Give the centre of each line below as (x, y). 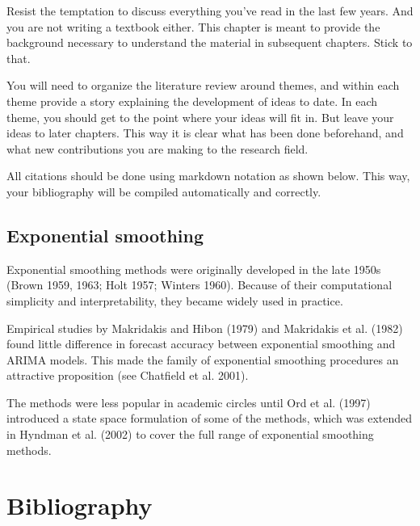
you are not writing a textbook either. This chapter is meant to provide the (193, 26)
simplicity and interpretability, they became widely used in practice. (175, 300)
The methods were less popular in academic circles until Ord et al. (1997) (189, 402)
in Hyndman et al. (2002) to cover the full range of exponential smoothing (190, 434)
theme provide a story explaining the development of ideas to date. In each (192, 101)
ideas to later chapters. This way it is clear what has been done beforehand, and (205, 133)
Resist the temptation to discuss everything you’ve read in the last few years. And (210, 11)
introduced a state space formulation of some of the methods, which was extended (210, 418)
